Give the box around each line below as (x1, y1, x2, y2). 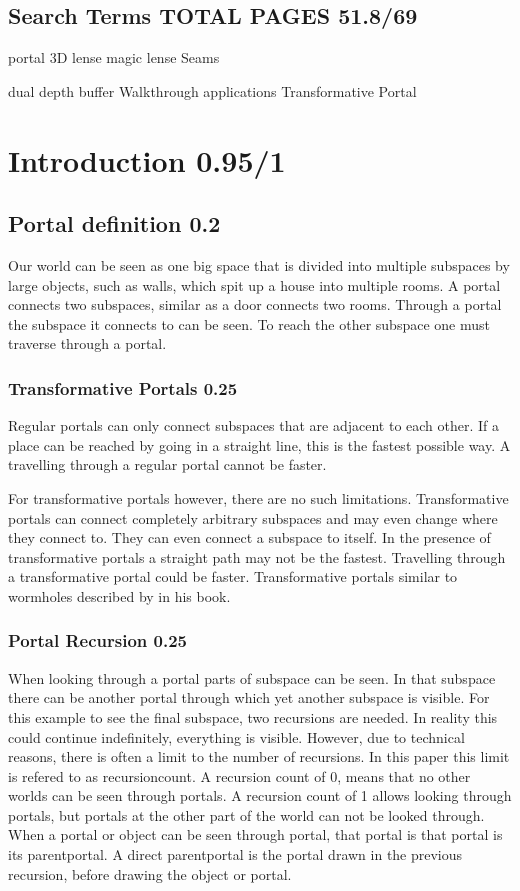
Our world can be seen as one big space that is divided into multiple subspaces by (8, 254, 510, 275)
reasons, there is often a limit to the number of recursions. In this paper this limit (8, 746, 510, 767)
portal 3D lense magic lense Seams (8, 47, 220, 68)
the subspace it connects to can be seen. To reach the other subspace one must (8, 313, 490, 334)
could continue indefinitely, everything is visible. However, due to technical (8, 726, 465, 747)
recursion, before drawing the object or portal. (8, 863, 292, 884)
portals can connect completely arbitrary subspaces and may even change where (8, 507, 498, 528)
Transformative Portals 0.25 (8, 375, 238, 400)
